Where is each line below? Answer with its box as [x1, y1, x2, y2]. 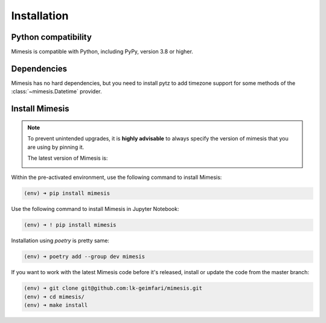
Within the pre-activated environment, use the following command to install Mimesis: [11, 174, 222, 181]
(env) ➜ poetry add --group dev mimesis [24, 253, 145, 260]
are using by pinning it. [27, 143, 85, 151]
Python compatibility [11, 32, 92, 42]
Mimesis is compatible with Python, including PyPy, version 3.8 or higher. [11, 48, 193, 55]
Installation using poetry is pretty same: [11, 237, 110, 244]
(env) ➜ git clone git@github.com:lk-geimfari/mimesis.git [24, 285, 202, 292]
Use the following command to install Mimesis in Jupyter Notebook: [11, 205, 179, 213]
